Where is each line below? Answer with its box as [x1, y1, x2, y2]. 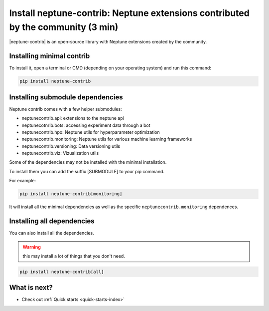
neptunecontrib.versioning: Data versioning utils [21, 143, 121, 149]
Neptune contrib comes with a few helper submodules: [9, 106, 122, 112]
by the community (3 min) [9, 21, 119, 32]
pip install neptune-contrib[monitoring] [19, 191, 123, 197]
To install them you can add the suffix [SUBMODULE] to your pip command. [9, 168, 164, 174]
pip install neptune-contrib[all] [19, 269, 104, 275]
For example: [9, 178, 36, 184]
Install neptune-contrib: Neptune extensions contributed [9, 7, 250, 18]
